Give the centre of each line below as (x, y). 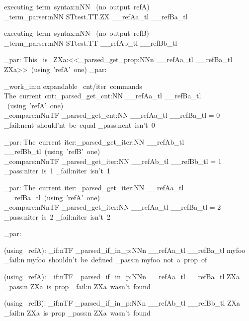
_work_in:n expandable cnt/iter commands (73, 86)
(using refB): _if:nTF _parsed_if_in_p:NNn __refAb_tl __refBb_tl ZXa (122, 303)
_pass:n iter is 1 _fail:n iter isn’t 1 (57, 171)
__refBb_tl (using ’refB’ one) (52, 151)
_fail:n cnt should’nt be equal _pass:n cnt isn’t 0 (80, 124)
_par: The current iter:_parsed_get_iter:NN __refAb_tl (94, 141)
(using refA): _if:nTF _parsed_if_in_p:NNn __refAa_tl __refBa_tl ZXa (122, 277)
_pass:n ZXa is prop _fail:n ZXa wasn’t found (77, 286)
